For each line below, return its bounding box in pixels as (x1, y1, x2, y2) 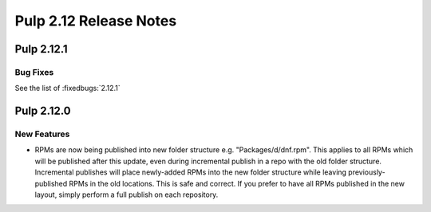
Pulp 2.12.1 (14, 42, 68, 56)
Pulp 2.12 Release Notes (14, 12, 177, 29)
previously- (348, 167, 386, 177)
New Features (14, 128, 70, 139)
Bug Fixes (14, 66, 54, 77)
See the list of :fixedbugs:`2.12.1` (14, 84, 121, 93)
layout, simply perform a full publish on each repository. (34, 190, 219, 199)
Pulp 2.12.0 (14, 104, 71, 118)
